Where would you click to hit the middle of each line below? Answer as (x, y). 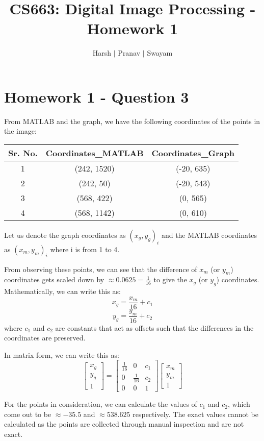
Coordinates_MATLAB (95, 153)
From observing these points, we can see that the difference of (101, 269)
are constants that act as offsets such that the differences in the (154, 327)
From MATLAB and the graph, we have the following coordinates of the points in (132, 121)
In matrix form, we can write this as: (62, 354)
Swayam (160, 53)
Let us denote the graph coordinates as (65, 235)
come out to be (28, 414)
